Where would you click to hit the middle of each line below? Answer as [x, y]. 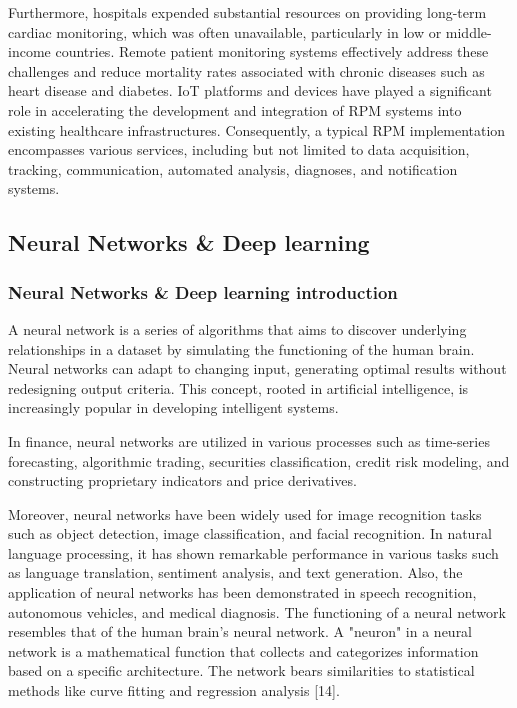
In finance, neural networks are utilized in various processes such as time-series [249, 440]
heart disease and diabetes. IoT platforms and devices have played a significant [250, 90]
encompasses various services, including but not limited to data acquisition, [239, 149]
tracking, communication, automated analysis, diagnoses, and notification [233, 168]
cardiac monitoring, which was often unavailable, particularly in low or [225, 31]
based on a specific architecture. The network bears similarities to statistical [241, 670]
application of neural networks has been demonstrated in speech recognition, [242, 592]
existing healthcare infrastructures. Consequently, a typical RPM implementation [257, 129]
